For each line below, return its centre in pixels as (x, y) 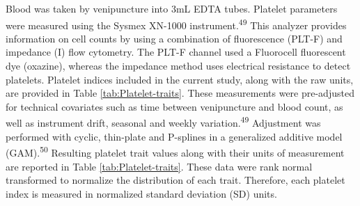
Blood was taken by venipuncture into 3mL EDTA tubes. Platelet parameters (172, 8)
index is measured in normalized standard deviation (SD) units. (141, 193)
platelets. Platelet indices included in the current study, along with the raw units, (180, 79)
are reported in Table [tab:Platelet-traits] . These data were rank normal (159, 166)
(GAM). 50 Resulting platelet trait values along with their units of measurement (175, 151)
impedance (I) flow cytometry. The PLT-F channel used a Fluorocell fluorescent (176, 52)
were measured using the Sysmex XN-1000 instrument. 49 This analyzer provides (176, 24)
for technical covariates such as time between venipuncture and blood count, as (174, 106)
